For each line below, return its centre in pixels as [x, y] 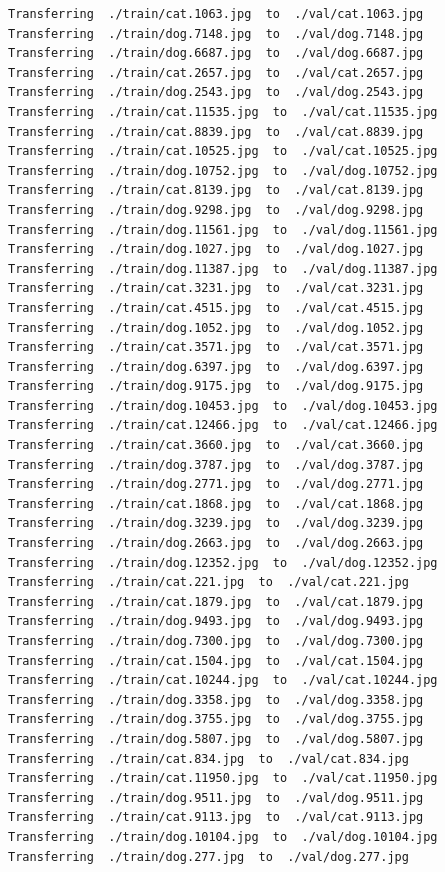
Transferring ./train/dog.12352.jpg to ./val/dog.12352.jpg [223, 562]
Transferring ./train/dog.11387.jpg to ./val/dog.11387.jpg [223, 268]
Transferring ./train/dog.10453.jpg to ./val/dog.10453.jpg [223, 405]
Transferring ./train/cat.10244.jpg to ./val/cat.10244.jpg [223, 680]
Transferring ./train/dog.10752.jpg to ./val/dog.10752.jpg [223, 170]
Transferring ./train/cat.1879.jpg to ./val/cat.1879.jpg [216, 601]
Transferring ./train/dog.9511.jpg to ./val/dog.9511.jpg [216, 797]
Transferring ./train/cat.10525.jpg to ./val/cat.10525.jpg [223, 151]
